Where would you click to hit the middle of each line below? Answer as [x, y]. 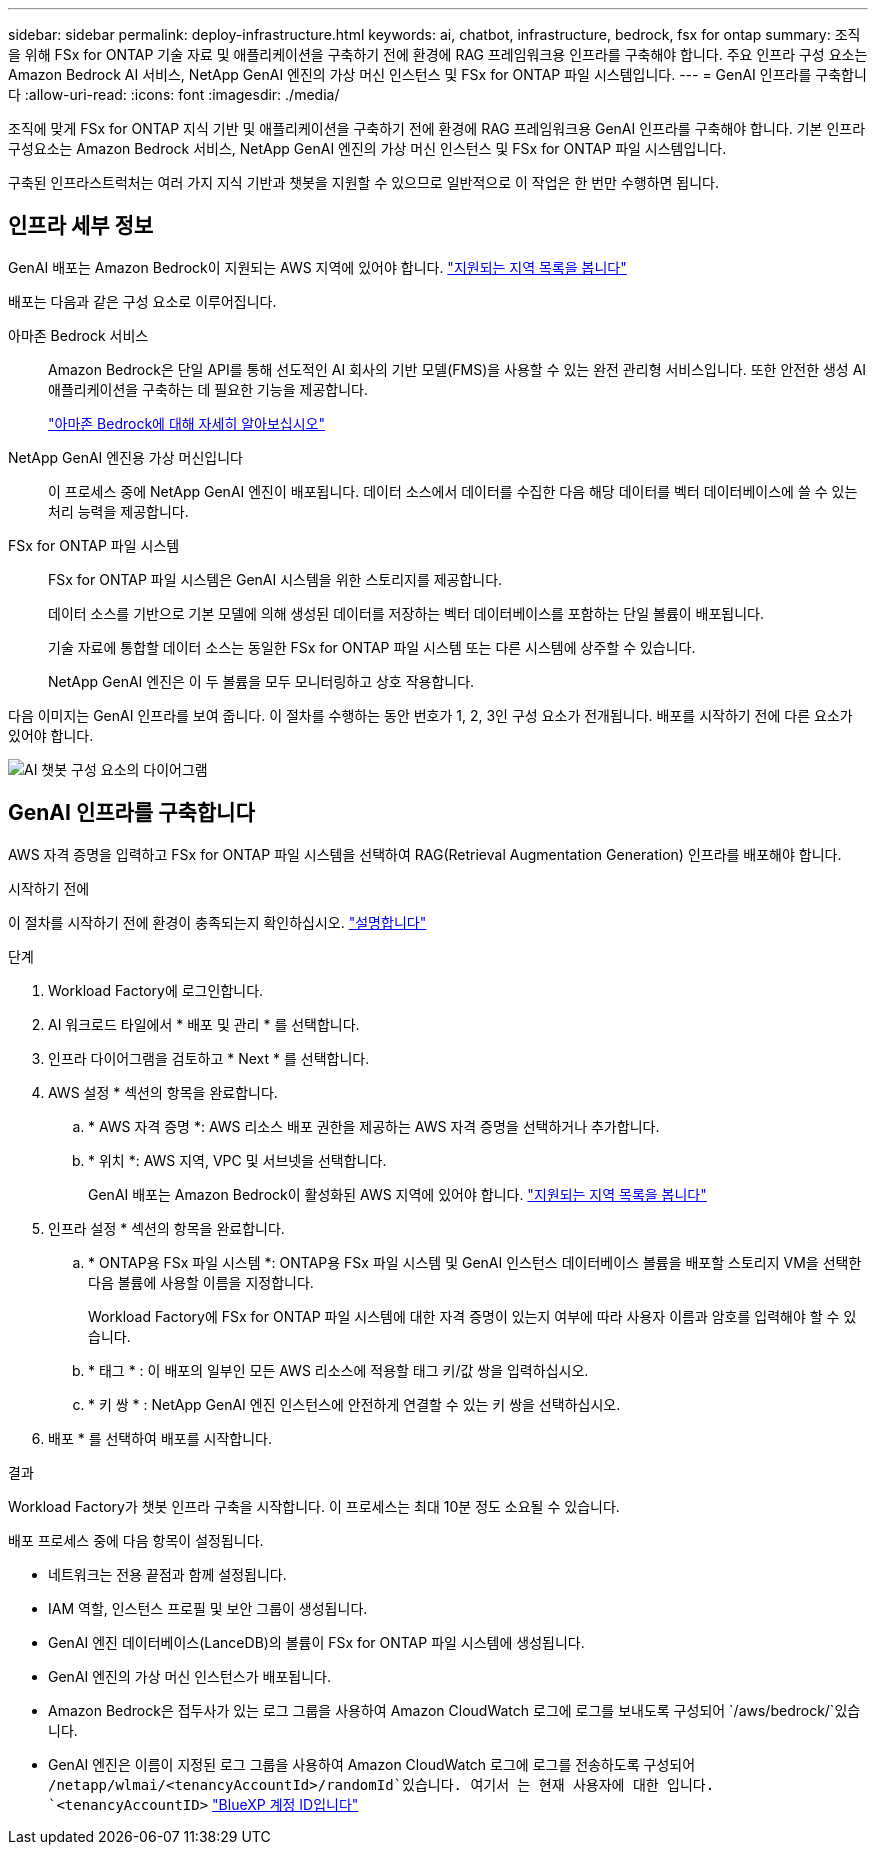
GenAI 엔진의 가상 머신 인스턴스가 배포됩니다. [189, 1676]
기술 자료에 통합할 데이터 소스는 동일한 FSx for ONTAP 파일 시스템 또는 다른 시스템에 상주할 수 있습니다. [372, 647]
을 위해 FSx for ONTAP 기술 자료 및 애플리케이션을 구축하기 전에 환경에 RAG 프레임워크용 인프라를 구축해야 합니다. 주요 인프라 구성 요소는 [438, 54]
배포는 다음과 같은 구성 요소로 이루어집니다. [142, 301]
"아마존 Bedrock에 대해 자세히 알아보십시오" [187, 423]
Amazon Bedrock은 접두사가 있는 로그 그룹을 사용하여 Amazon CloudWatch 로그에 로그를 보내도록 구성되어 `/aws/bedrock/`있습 [454, 1710]
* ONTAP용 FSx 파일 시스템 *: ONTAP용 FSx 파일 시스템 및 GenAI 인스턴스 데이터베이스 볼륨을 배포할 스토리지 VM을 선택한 [475, 1262]
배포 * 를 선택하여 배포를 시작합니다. [160, 1438]
